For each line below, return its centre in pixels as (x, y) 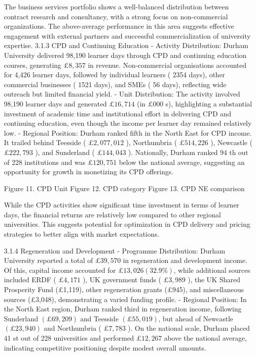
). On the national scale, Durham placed (189, 328)
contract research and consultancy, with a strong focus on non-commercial (116, 16)
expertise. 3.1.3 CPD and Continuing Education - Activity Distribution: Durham (126, 45)
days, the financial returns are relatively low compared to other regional (112, 214)
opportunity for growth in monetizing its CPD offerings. (89, 172)
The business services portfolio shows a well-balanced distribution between (116, 6)
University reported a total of (49, 260)
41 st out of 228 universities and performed (69, 338)
